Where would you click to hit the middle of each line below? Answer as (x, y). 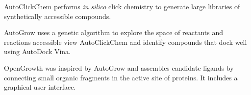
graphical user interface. (40, 87)
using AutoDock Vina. (38, 51)
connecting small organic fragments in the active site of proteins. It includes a (121, 77)
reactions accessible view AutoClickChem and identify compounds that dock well (125, 42)
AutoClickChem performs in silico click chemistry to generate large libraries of (122, 6)
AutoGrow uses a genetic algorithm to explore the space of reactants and (113, 32)
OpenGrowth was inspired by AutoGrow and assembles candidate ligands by (119, 67)
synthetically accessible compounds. (58, 16)
